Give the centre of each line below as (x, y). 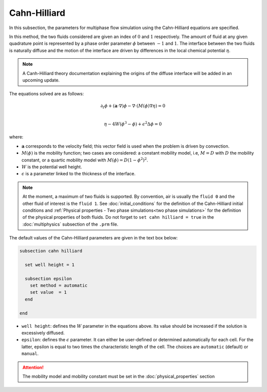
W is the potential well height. (52, 167)
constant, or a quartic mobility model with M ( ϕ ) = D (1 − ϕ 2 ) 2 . (85, 159)
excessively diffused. (43, 333)
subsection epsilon (48, 278)
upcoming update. (41, 80)
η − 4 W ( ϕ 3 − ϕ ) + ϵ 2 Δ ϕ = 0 (133, 124)
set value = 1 (48, 292)
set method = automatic (59, 286)
